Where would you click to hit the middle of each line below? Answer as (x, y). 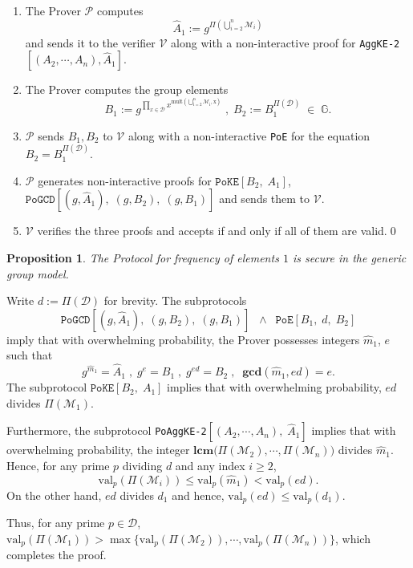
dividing (142, 465)
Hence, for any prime (58, 465)
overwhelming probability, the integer (98, 450)
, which (352, 539)
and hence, (198, 495)
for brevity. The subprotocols (175, 300)
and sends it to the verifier (90, 42)
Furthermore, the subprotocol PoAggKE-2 (107, 430)
